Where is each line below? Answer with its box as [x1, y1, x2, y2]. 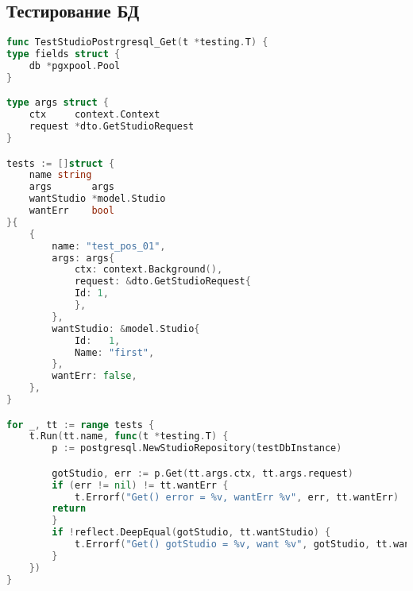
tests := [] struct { [6, 157, 115, 169]
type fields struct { [6, 48, 121, 60]
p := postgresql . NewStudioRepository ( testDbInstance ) [52, 442, 342, 454]
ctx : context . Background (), [74, 264, 223, 276]
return [52, 503, 87, 515]
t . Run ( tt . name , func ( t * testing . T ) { [29, 431, 229, 442]
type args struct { [6, 97, 109, 109]
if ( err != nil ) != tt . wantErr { [52, 479, 229, 491]
